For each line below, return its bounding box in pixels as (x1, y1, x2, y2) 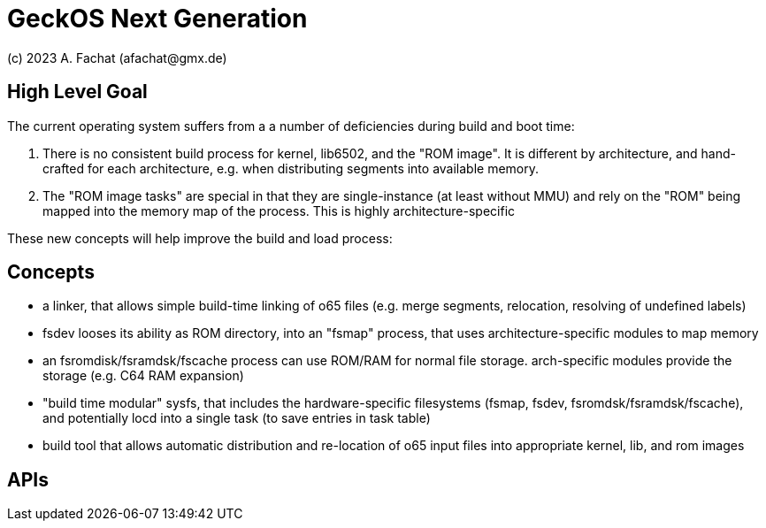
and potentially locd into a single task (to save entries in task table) (42, 410, 431, 426)
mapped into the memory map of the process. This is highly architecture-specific (42, 203, 516, 218)
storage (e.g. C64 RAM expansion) (42, 368, 244, 384)
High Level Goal (7, 80, 148, 103)
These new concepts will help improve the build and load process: (7, 230, 393, 246)
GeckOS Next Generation (7, 4, 308, 34)
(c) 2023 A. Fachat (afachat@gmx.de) (7, 50, 227, 65)
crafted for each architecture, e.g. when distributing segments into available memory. (42, 160, 540, 176)
